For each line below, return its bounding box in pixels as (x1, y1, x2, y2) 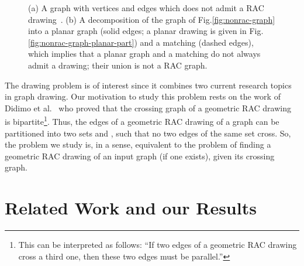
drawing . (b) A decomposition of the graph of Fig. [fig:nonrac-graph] (28, 13, 275, 25)
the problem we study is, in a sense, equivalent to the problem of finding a (5, 138, 271, 151)
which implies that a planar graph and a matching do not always (28, 47, 261, 60)
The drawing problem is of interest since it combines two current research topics (5, 79, 292, 91)
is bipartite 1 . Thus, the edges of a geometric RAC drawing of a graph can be (5, 114, 279, 127)
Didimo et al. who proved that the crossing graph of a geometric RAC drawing (5, 101, 291, 114)
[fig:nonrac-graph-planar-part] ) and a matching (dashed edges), (28, 36, 254, 48)
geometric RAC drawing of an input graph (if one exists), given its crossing (5, 149, 275, 162)
